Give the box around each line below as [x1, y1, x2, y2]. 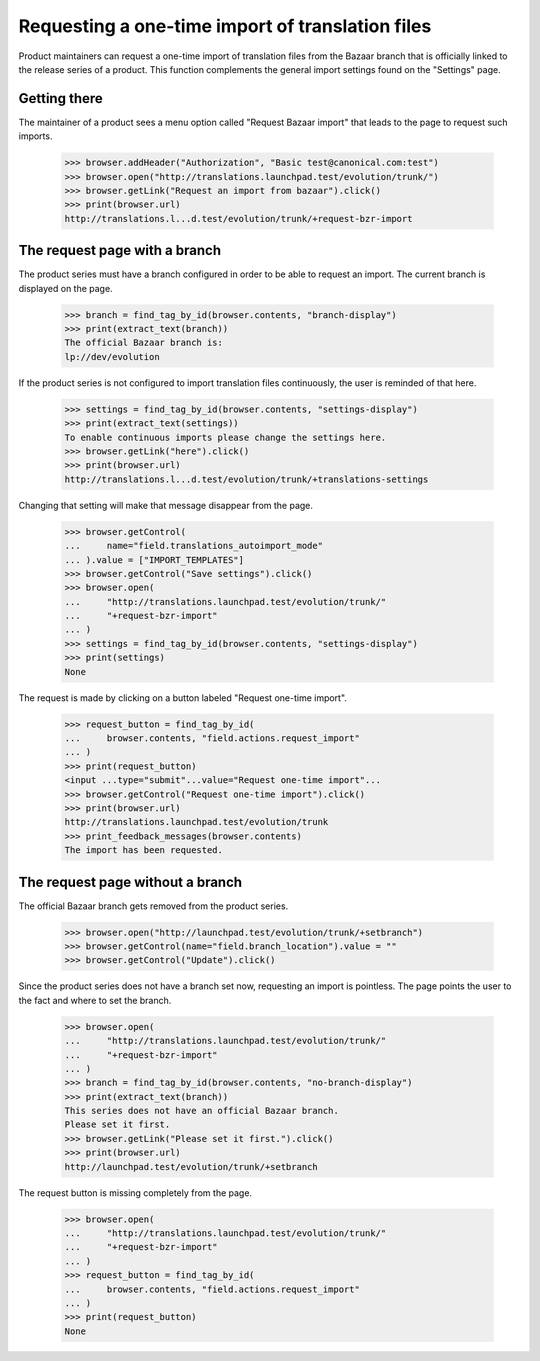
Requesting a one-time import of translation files [18, 15, 432, 37]
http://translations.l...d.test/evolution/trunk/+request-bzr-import [64, 213, 413, 224]
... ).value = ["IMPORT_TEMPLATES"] [64, 554, 245, 565]
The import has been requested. [64, 845, 224, 856]
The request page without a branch [18, 873, 243, 890]
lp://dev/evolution [64, 351, 160, 362]
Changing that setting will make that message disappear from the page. [18, 499, 314, 511]
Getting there [18, 90, 104, 107]
